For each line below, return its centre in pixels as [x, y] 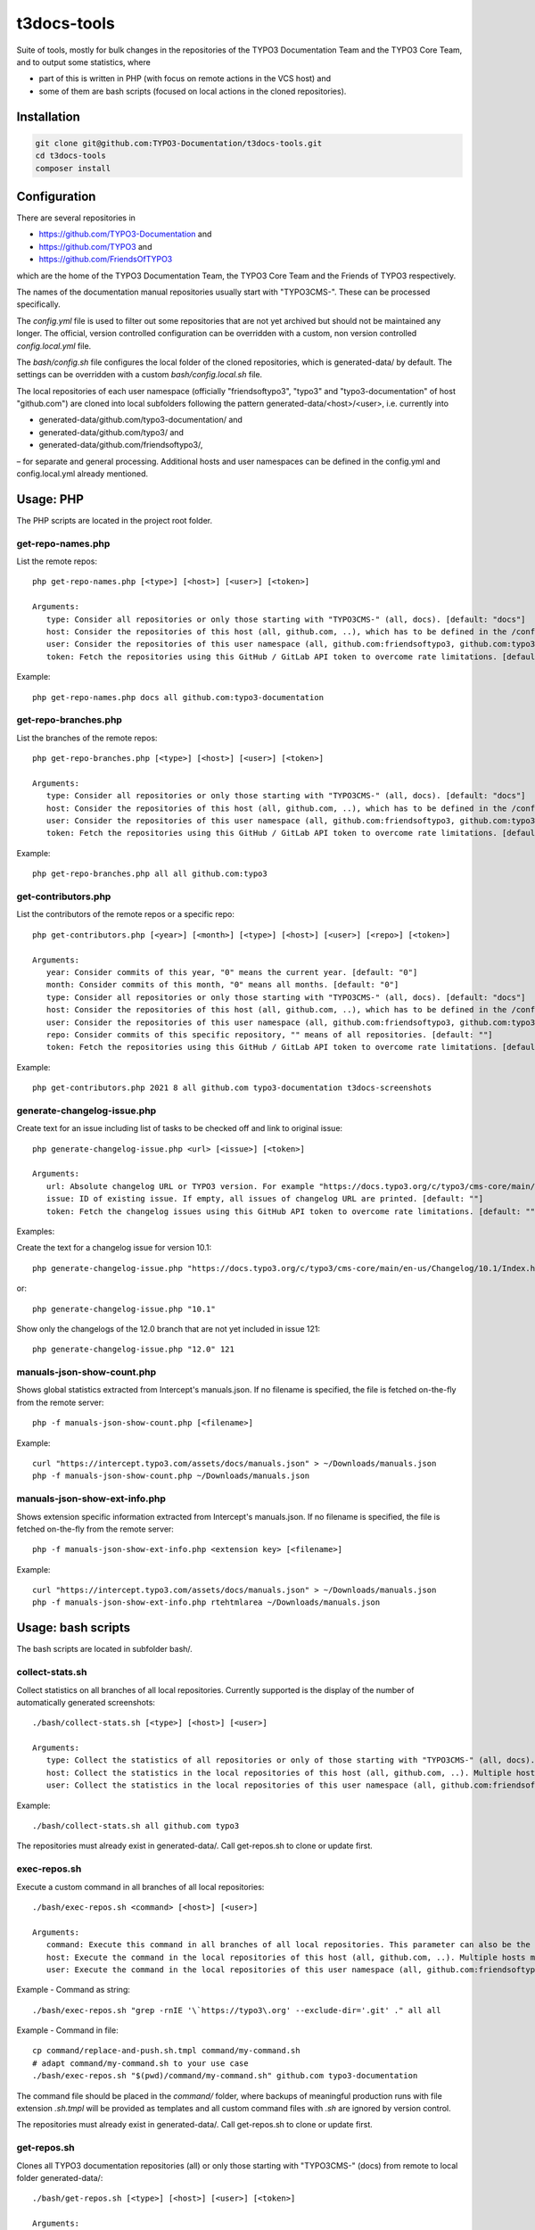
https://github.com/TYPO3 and [95, 246]
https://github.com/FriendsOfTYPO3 [106, 260]
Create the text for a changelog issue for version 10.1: [114, 1248]
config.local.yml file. [54, 346]
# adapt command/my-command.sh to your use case [140, 2063]
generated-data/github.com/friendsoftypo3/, [121, 445]
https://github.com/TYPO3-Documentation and [125, 234]
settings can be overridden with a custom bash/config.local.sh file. [140, 375]
